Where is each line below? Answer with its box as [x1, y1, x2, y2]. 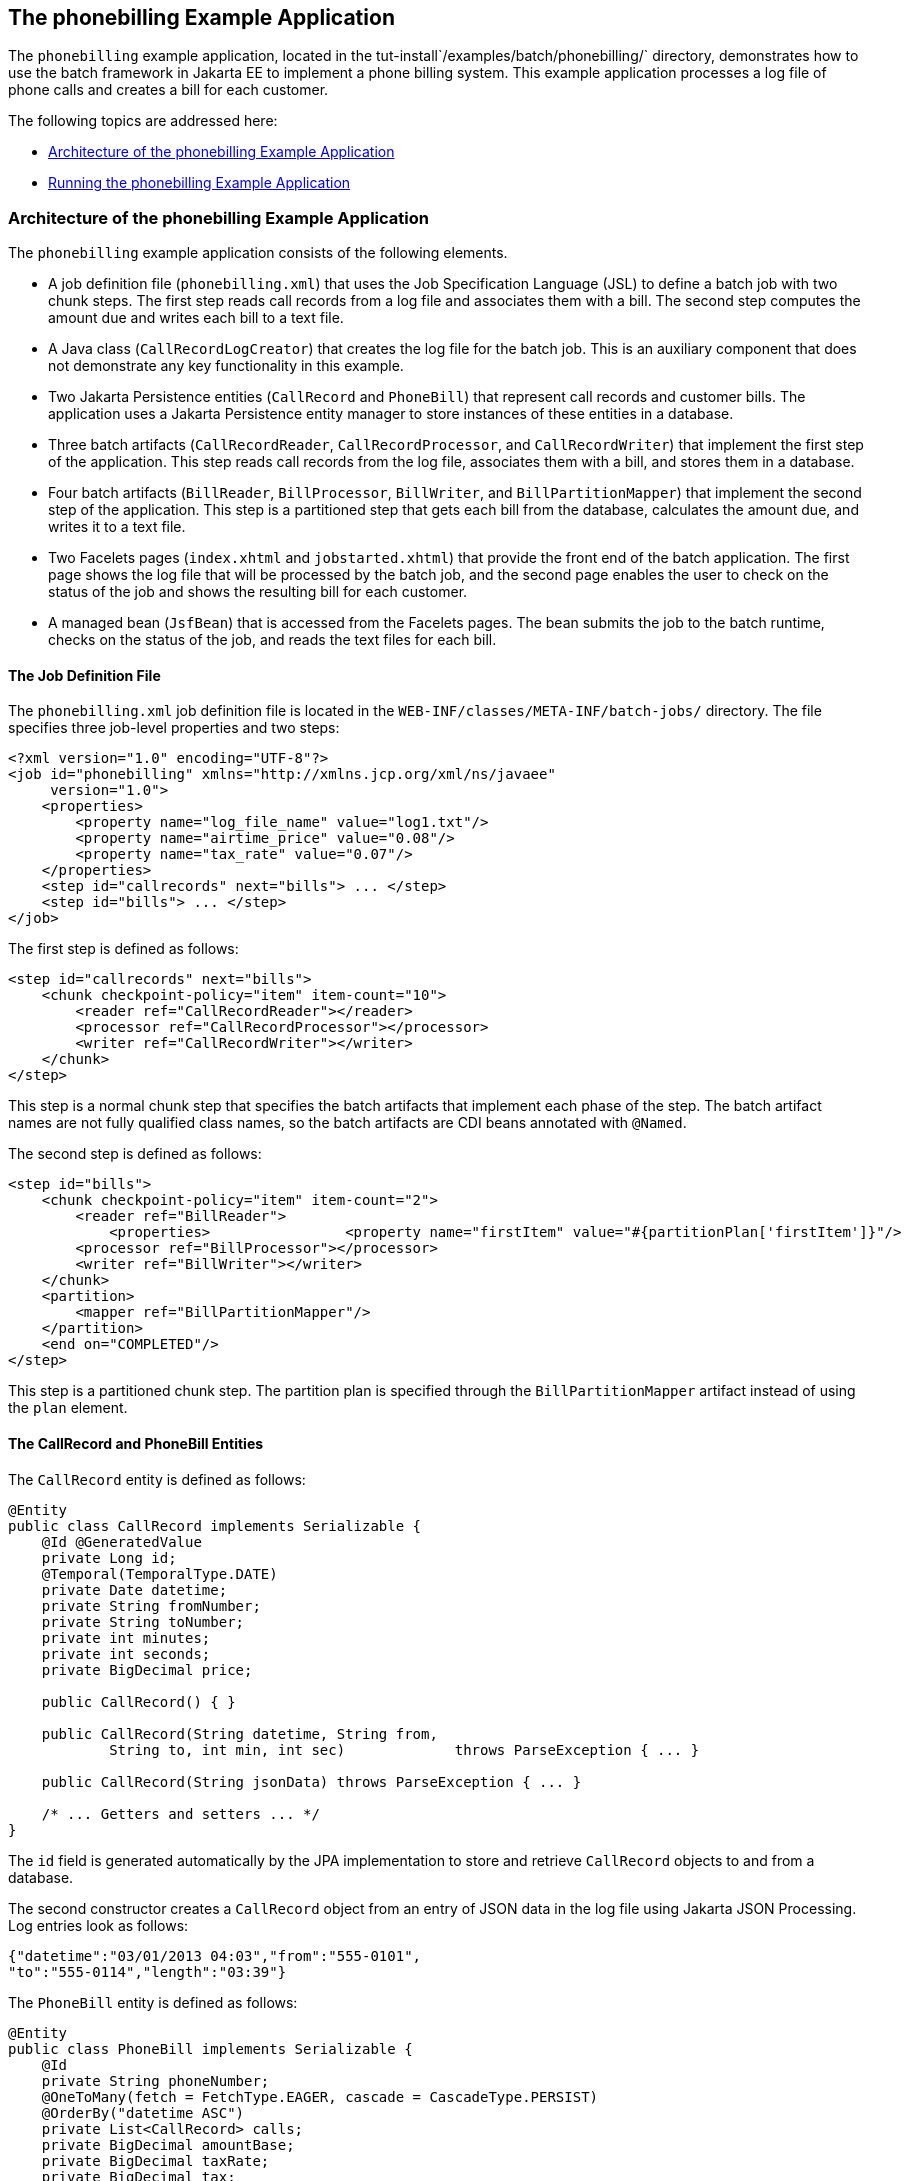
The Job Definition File [8, 666, 161, 684]
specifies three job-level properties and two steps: [8, 719, 340, 737]
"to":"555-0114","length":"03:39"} [8, 1963, 287, 1980]
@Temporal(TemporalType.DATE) [41, 1565, 278, 1582]
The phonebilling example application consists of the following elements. [8, 244, 508, 262]
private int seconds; [41, 1645, 211, 1662]
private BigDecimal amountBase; [41, 2136, 295, 2153]
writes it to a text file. [48, 518, 186, 536]
